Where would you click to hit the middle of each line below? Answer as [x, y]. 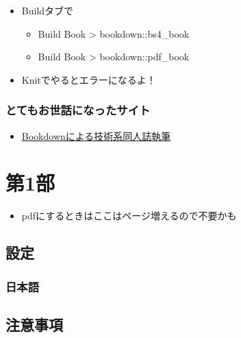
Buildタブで [48, 10]
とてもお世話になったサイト [78, 110]
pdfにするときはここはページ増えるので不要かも [129, 216]
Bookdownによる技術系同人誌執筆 [96, 135]
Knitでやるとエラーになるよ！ [89, 79]
